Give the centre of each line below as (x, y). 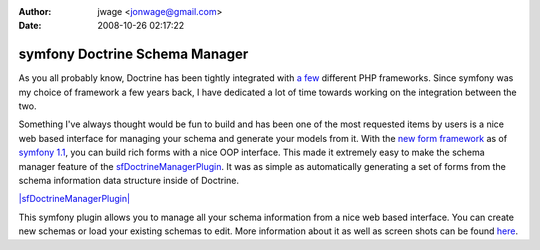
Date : (30, 26)
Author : (35, 11)
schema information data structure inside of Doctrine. (129, 181)
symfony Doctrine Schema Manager (133, 54)
